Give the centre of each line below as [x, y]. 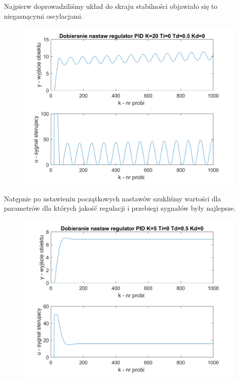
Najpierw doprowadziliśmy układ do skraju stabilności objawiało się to [111, 6]
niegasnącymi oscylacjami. [43, 16]
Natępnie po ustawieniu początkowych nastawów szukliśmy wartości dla [113, 198]
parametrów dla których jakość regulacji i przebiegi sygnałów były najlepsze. [120, 208]
